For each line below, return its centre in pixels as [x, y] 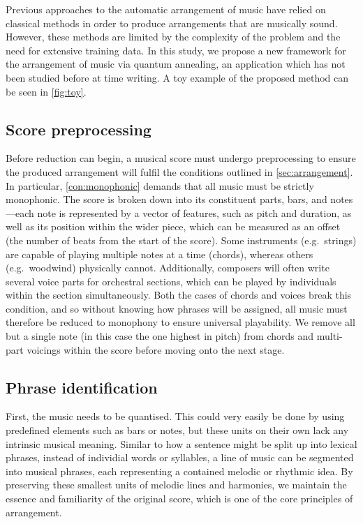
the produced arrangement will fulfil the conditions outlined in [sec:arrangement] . [179, 171]
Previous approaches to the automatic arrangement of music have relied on [166, 9]
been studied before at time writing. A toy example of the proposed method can [177, 77]
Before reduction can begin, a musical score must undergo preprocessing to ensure [181, 158]
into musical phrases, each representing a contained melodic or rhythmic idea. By [179, 471]
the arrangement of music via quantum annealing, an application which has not [176, 64]
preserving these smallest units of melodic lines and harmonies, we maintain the [176, 485]
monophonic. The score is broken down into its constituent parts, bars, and [166, 199]
